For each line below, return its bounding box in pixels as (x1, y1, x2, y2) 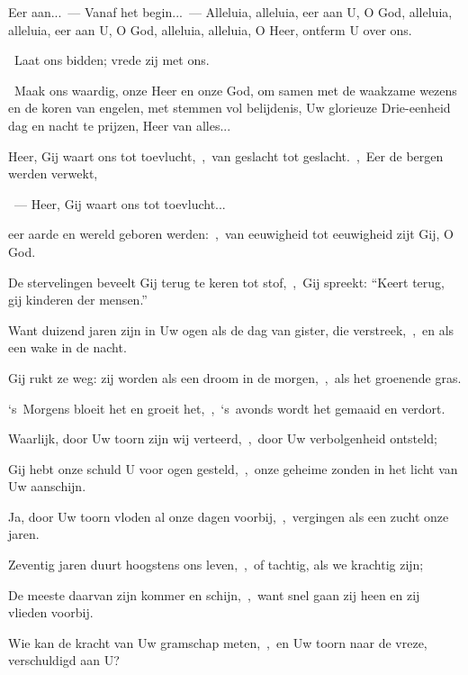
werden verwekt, (8, 164, 98, 183)
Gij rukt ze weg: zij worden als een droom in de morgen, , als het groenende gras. (8, 368, 462, 387)
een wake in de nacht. (8, 338, 127, 357)
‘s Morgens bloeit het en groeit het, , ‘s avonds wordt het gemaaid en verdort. (8, 398, 445, 417)
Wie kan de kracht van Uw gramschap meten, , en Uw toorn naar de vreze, (8, 633, 427, 652)
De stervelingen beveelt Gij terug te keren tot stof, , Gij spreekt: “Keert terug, (8, 272, 445, 291)
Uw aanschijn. (8, 477, 86, 496)
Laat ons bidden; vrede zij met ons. (13, 50, 210, 69)
